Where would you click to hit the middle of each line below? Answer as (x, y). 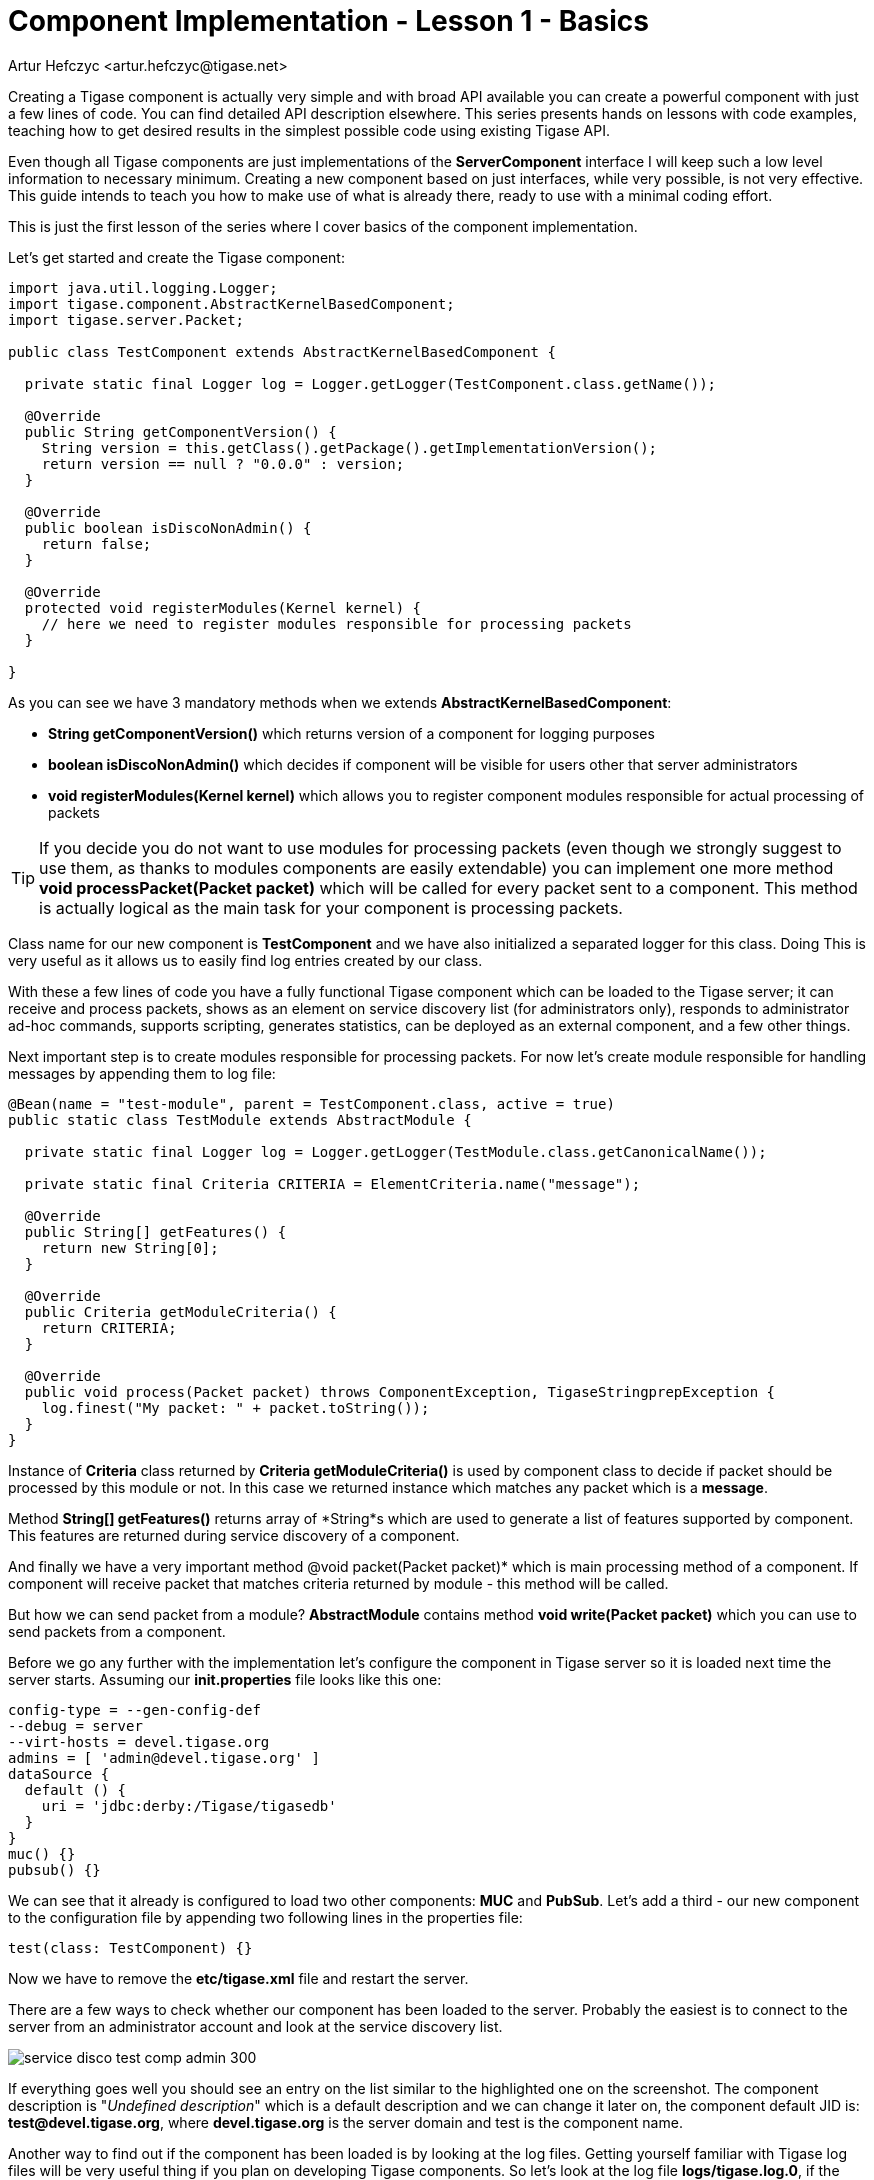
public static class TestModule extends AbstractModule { (240, 1119)
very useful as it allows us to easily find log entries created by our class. (245, 960)
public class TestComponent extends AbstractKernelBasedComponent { (282, 351)
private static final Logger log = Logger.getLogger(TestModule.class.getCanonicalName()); (395, 1151)
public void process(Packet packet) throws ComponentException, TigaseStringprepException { (400, 1391)
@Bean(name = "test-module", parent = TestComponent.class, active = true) (311, 1103)
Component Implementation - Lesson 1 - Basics (328, 21)
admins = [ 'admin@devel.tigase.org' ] (164, 1757)
